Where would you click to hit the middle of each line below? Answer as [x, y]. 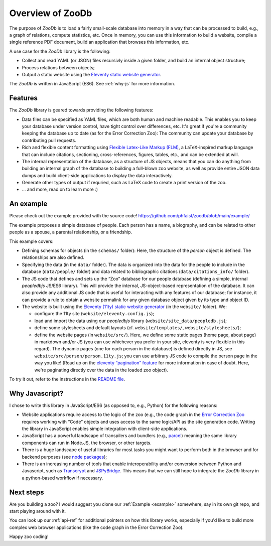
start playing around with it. [38, 511]
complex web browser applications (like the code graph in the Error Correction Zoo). [97, 527]
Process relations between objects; [58, 67]
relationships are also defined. [53, 257]
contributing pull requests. [49, 140]
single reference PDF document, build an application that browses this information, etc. [99, 42]
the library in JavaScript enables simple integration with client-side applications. [105, 429]
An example [28, 204]
